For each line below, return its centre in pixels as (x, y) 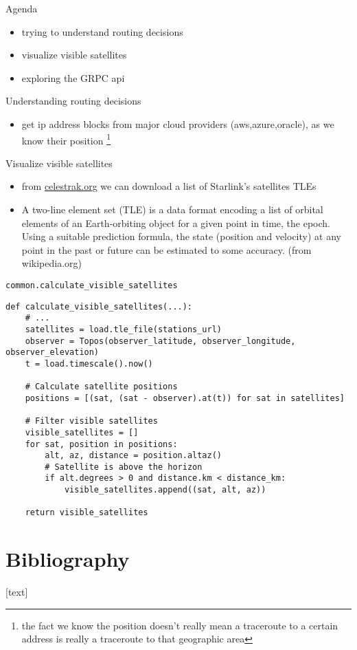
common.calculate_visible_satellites (92, 285)
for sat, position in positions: (101, 444)
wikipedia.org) (51, 263)
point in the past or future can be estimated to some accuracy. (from (166, 249)
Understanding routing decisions (73, 101)
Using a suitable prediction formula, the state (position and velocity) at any (181, 236)
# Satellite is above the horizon (124, 467)
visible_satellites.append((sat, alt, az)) (165, 490)
